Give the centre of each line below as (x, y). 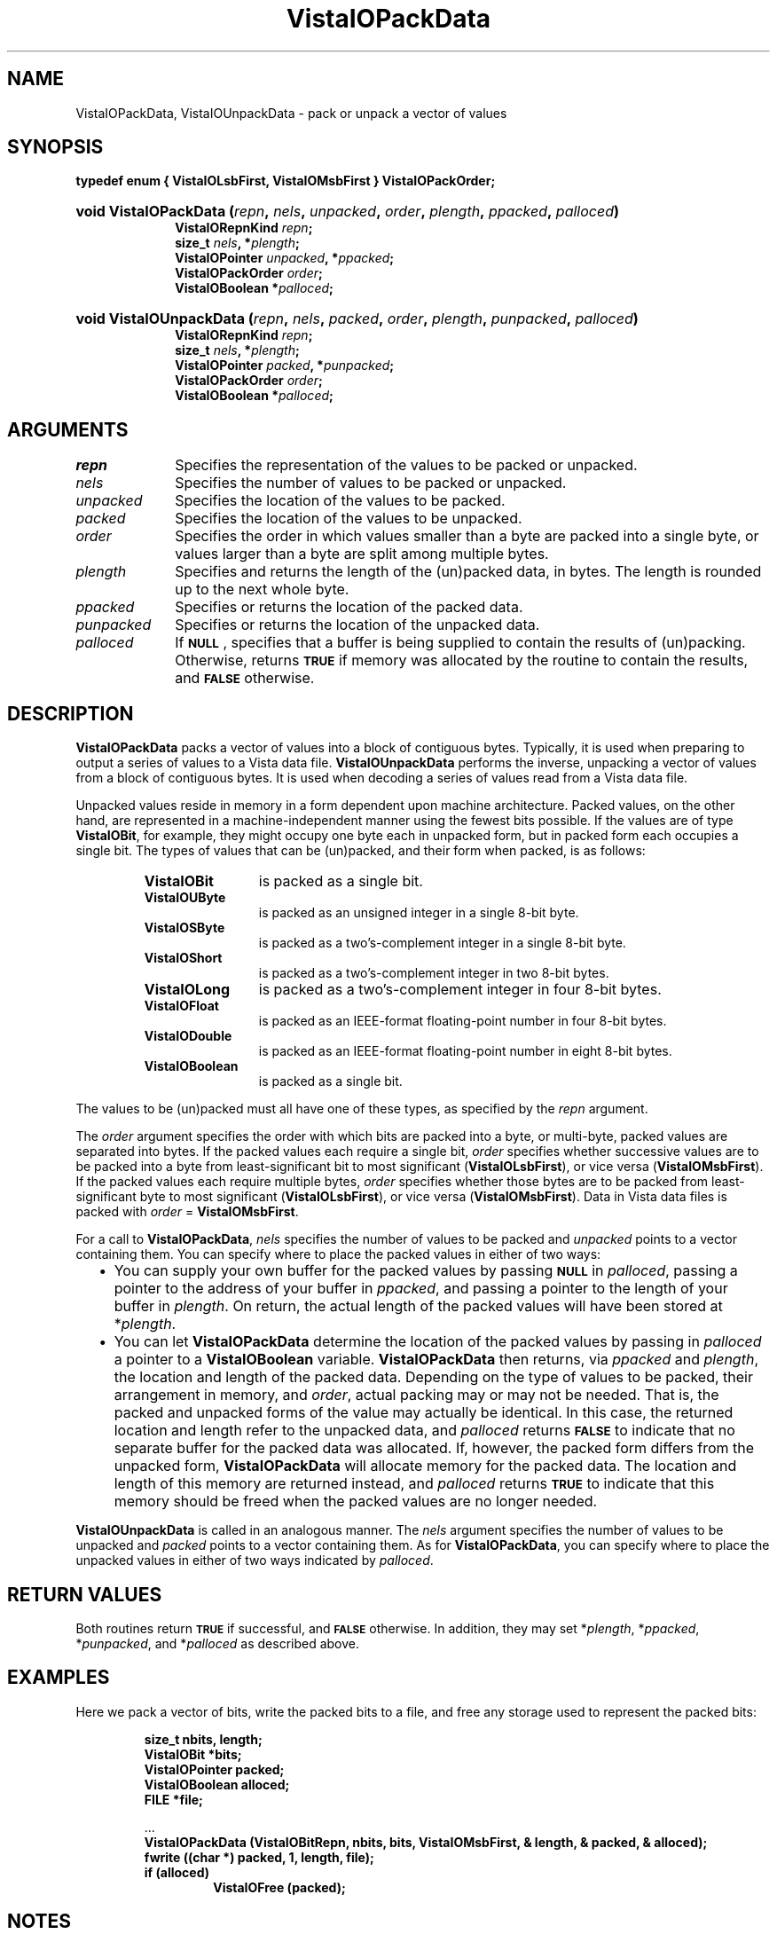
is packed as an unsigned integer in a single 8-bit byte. (419, 913)
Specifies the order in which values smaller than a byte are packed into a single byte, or (467, 536)
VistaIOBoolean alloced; (217, 1784)
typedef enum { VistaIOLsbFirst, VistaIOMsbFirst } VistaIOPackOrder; (286, 181)
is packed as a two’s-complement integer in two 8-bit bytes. (434, 973)
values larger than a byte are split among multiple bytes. (362, 554)
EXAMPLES (59, 1678)
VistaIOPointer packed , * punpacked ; (285, 366)
